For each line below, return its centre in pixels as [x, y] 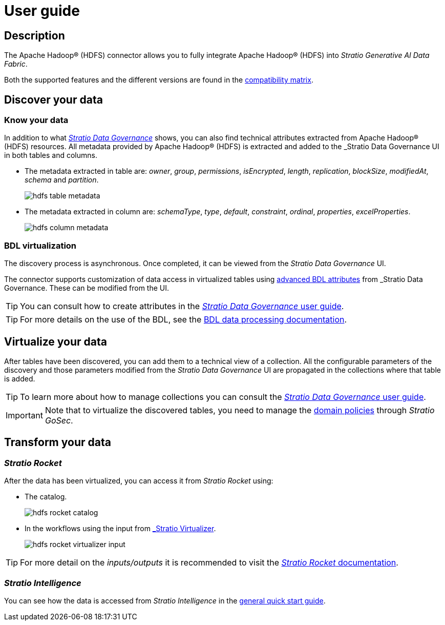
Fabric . [16, 64]
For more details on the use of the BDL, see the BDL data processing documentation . [184, 320]
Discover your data [54, 99]
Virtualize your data [56, 341]
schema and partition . [62, 180]
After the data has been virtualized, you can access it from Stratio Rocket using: [139, 481]
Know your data [36, 120]
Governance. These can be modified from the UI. [87, 288]
